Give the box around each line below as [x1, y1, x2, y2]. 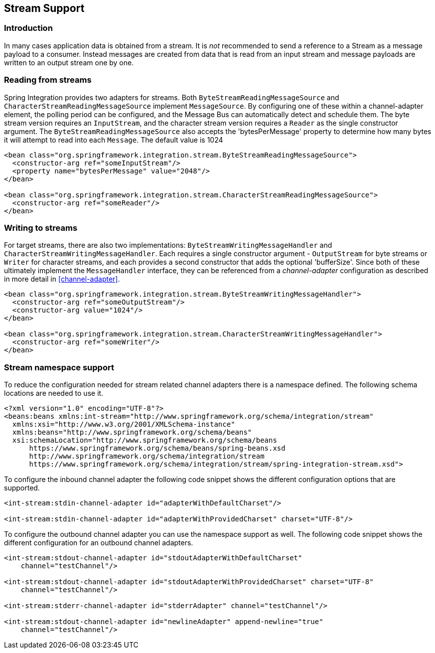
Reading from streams [4, 75, 92, 85]
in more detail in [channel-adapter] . [4, 275, 120, 284]
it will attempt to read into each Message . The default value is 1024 [4, 135, 223, 144]
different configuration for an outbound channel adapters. [4, 538, 193, 547]
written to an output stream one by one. [4, 58, 134, 67]
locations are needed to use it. [4, 389, 104, 398]
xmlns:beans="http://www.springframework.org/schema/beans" [12, 428, 252, 437]
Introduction [4, 23, 53, 33]
